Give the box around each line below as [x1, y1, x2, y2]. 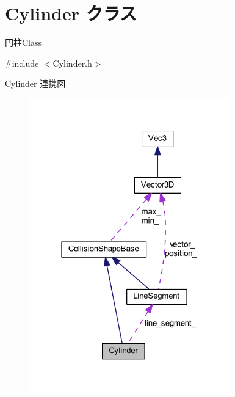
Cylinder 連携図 [5, 77, 66, 90]
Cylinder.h [52, 56, 92, 69]
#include [5, 56, 39, 69]
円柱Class [5, 36, 42, 49]
